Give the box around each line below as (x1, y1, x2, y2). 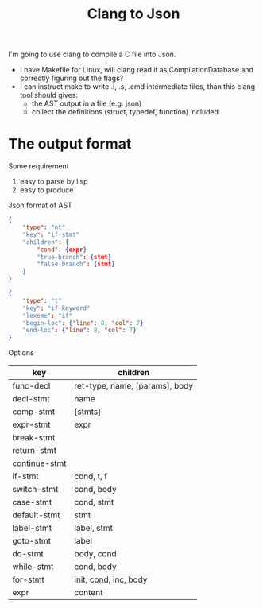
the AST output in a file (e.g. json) (31, 99, 142, 108)
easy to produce (19, 185, 74, 195)
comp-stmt (12, 406, 56, 417)
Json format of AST (8, 200, 73, 211)
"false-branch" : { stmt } (37, 260, 115, 269)
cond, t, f (74, 471, 108, 482)
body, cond (74, 548, 117, 560)
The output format (8, 135, 132, 153)
